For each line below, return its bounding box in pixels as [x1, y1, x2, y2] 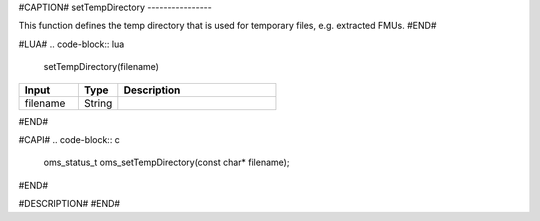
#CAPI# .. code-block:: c [18, 133, 120, 145]
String [83, 96, 113, 110]
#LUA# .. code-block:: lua [18, 38, 125, 50]
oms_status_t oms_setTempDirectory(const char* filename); [43, 156, 290, 169]
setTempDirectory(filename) [43, 61, 160, 73]
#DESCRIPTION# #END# [18, 198, 120, 210]
